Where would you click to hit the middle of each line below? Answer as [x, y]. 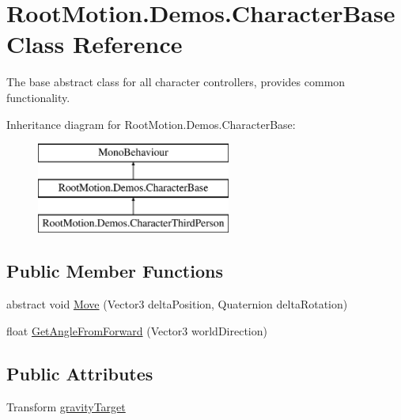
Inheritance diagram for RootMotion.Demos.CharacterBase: [151, 124]
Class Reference [95, 44]
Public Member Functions [115, 271]
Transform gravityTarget [66, 406]
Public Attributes [80, 373]
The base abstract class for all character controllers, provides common [176, 82]
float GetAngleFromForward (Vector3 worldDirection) [137, 330]
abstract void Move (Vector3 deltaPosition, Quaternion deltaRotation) [177, 304]
